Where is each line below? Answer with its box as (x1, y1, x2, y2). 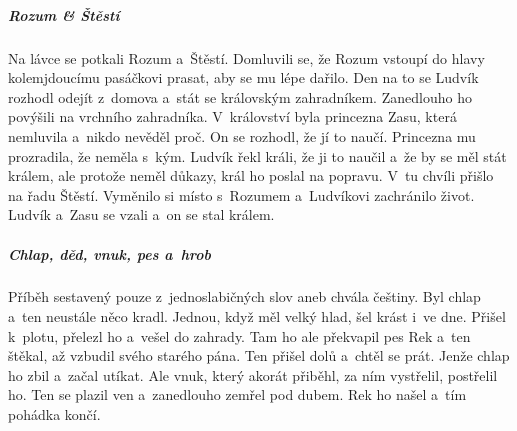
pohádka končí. (8, 404, 101, 425)
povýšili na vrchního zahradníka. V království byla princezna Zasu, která (8, 106, 457, 127)
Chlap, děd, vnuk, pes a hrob (8, 243, 212, 264)
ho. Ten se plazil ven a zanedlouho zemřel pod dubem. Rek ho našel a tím (8, 384, 467, 405)
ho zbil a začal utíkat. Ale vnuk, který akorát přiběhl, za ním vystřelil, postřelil (8, 364, 498, 385)
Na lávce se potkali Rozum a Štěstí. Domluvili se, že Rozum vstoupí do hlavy (8, 47, 485, 68)
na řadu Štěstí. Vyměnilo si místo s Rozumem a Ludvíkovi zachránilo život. (8, 184, 475, 205)
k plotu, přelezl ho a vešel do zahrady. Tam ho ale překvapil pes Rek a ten (8, 325, 471, 346)
